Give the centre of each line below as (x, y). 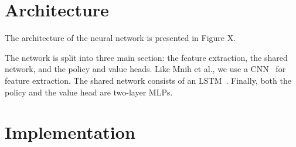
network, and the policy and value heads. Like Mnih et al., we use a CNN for (145, 69)
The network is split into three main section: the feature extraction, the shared (146, 57)
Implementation (70, 132)
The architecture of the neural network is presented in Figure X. (120, 38)
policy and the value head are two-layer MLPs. (89, 92)
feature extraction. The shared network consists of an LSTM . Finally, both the (148, 80)
